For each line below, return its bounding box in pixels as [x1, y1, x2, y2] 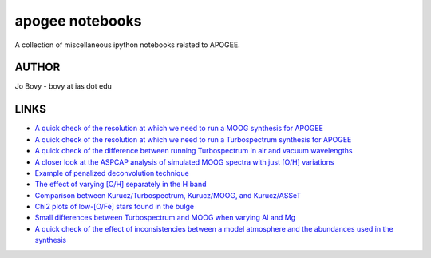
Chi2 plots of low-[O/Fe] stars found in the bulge [34, 202, 195, 212]
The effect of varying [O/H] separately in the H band [34, 180, 207, 189]
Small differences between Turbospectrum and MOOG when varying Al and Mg [34, 212, 296, 223]
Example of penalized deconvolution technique [34, 168, 189, 177]
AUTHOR [14, 61, 61, 74]
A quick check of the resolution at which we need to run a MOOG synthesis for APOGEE [34, 124, 323, 133]
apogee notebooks [14, 12, 142, 30]
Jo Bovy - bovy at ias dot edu [14, 81, 112, 91]
